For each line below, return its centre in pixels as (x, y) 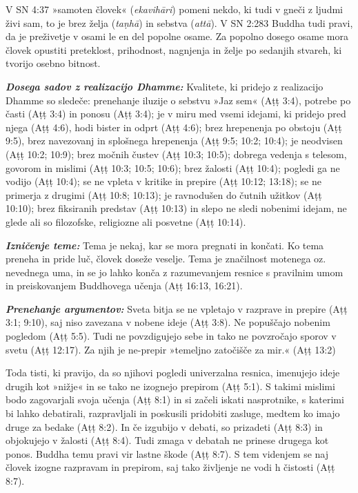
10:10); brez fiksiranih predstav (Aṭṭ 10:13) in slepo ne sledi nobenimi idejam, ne (176, 208)
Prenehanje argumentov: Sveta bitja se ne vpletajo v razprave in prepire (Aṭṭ (177, 308)
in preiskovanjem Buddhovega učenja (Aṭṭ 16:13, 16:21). (124, 286)
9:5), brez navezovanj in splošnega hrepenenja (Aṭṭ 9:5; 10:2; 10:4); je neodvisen (174, 141)
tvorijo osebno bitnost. (53, 63)
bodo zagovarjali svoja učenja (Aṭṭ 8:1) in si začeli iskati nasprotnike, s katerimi (175, 399)
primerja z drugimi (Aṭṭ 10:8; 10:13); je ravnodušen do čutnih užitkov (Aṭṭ (164, 194)
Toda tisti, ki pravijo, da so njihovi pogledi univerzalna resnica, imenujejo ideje (173, 373)
